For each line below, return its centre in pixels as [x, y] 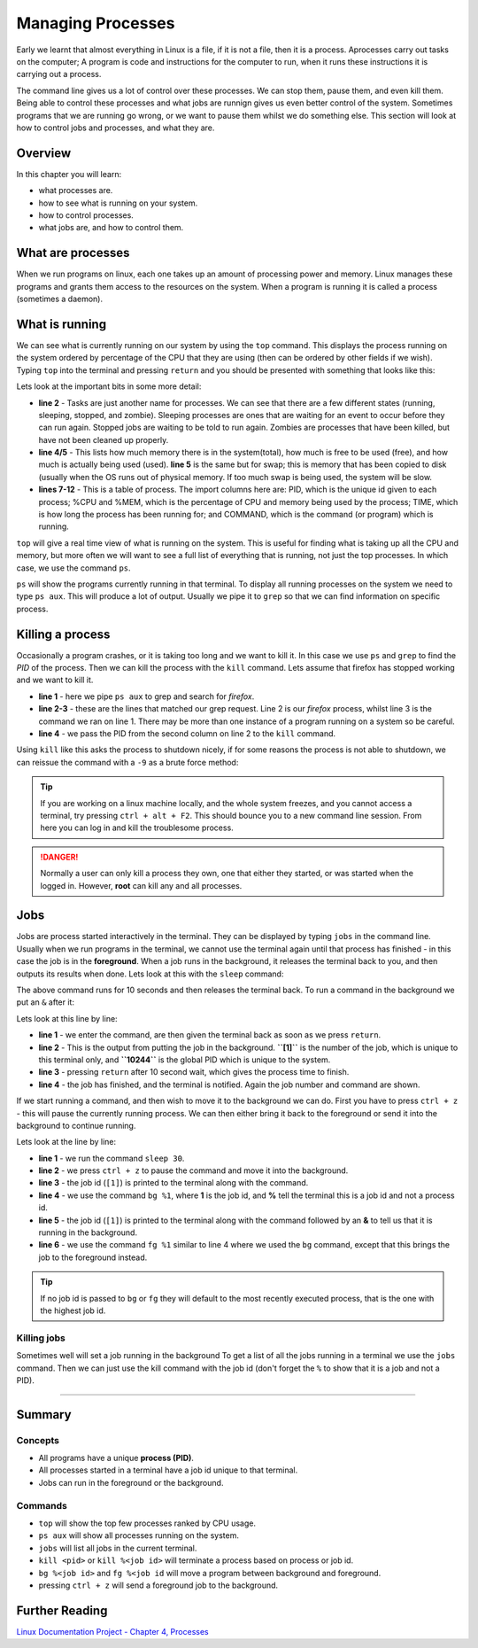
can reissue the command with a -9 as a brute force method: [127, 762]
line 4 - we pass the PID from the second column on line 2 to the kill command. [187, 734]
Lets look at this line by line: [67, 1018]
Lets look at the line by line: [66, 1142]
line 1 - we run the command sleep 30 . [112, 1158]
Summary [44, 1415]
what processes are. [76, 190]
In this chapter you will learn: [69, 174]
